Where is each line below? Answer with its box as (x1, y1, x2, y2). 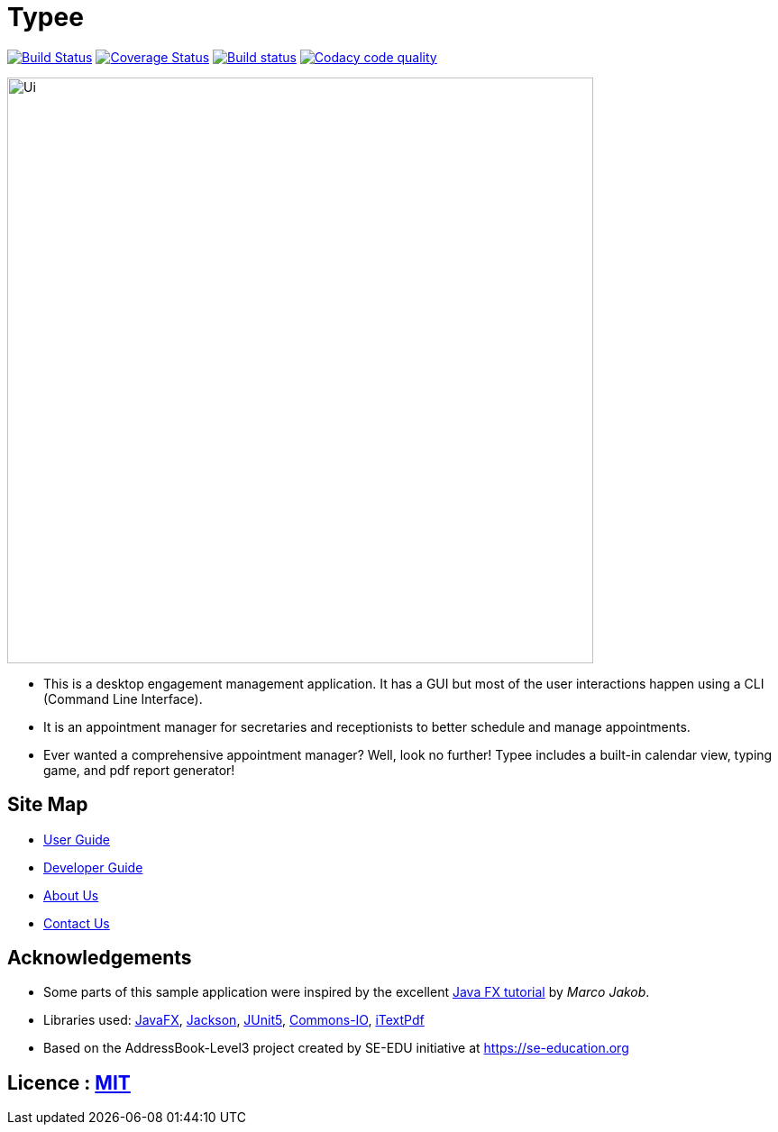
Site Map (7, 793, 88, 817)
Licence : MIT (7, 1071, 131, 1094)
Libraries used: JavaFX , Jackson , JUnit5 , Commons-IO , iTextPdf (43, 1012, 425, 1028)
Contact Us (43, 915, 110, 931)
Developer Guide (43, 859, 143, 875)
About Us (43, 887, 99, 903)
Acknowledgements (7, 946, 192, 970)
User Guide (43, 831, 111, 847)
